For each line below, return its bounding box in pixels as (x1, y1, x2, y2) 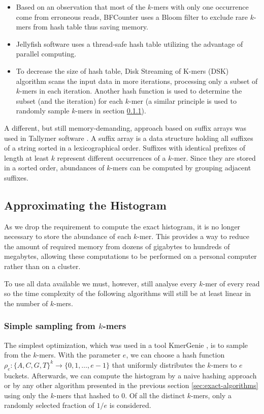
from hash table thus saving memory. (33, 21, 148, 32)
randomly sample (16, 105, 70, 116)
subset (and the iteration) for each (16, 95, 123, 106)
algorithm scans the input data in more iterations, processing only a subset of (16, 75, 258, 86)
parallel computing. (16, 48, 77, 59)
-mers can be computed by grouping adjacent (110, 162, 251, 173)
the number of (4, 298, 48, 308)
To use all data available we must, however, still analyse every (4, 278, 197, 288)
